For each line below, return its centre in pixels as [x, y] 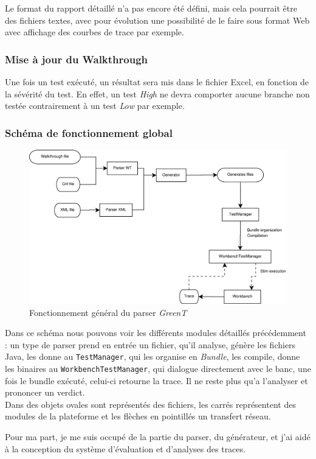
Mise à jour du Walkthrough [77, 59]
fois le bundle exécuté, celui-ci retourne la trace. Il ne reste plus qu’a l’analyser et [156, 380]
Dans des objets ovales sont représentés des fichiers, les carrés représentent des [150, 404]
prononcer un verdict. [45, 392]
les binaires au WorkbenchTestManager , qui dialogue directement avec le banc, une [158, 369]
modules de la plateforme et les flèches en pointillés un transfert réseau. [138, 416]
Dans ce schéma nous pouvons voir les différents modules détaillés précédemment [156, 333]
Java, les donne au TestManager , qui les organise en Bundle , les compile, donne [153, 356]
